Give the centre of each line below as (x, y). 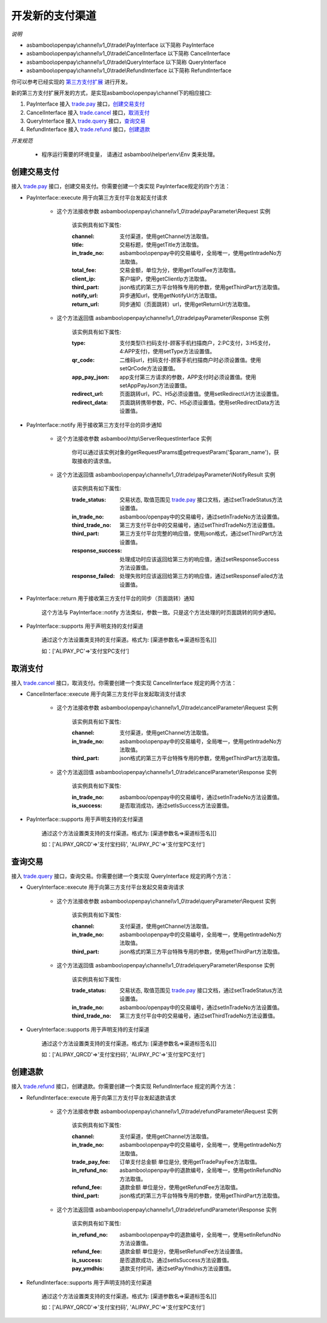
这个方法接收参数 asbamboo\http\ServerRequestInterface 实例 (134, 438)
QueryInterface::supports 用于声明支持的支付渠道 (88, 1030)
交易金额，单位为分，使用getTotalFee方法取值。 (179, 270)
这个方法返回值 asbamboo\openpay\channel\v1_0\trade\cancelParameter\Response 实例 (167, 772)
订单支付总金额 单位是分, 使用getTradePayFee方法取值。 (190, 1161)
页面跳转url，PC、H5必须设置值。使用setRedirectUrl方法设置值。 (201, 394)
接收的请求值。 (95, 461)
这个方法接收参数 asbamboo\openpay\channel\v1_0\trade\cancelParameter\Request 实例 (167, 708)
